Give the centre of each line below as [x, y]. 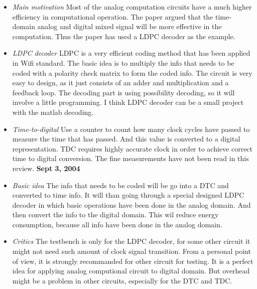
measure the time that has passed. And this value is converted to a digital [126, 139]
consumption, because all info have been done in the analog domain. [117, 224]
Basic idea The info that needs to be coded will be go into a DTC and [120, 185]
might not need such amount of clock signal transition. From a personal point [132, 251]
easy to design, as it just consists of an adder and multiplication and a [120, 83]
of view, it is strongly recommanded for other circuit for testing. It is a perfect [133, 261]
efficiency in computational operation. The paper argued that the [113, 16]
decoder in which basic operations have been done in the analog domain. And [132, 204]
